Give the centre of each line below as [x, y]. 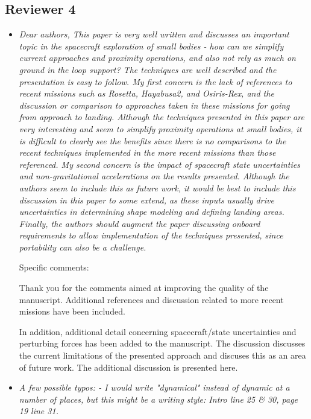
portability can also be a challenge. [83, 247]
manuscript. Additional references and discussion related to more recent [151, 299]
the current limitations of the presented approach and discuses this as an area [162, 355]
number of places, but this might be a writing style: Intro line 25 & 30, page [159, 399]
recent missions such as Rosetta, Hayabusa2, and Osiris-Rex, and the [146, 93]
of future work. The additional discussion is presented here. [128, 367]
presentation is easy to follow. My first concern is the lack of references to [155, 81]
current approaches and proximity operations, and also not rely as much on [157, 58]
